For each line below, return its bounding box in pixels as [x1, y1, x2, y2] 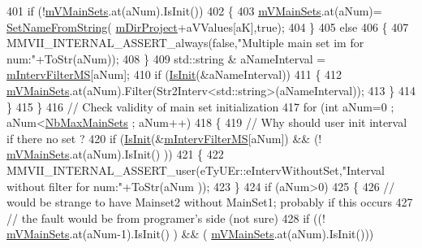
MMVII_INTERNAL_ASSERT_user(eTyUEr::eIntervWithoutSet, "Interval [6, 161, 385, 178]
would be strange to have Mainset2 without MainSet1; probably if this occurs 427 [6, 194, 413, 211]
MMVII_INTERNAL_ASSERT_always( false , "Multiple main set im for [6, 34, 364, 51]
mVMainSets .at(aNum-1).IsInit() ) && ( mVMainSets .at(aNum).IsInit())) [6, 225, 374, 242]
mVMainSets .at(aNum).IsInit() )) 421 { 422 [6, 146, 224, 163]
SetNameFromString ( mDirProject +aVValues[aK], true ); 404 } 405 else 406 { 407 [6, 18, 409, 35]
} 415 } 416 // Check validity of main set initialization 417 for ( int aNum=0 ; [6, 98, 394, 115]
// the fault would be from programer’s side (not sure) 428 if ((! [6, 209, 325, 226]
